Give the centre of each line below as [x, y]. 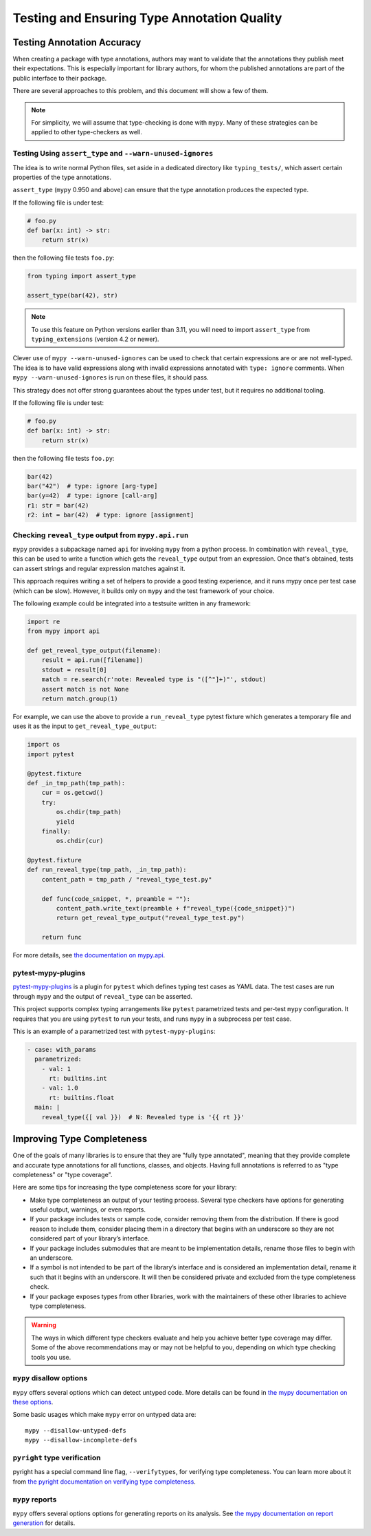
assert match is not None [85, 689]
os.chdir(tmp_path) [89, 812]
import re [44, 621]
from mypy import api [64, 631]
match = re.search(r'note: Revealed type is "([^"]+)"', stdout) [154, 679]
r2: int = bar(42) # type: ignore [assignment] [111, 515]
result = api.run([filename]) [92, 660]
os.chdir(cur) [80, 841]
